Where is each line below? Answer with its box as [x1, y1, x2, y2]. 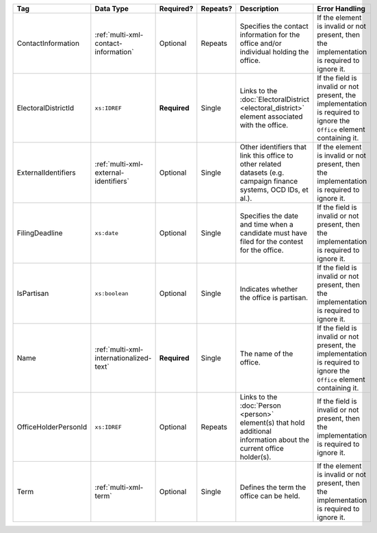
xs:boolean [94, 290, 129, 297]
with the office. [239, 121, 289, 129]
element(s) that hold [239, 418, 305, 427]
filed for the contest [239, 237, 304, 246]
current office [239, 444, 284, 453]
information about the [239, 435, 310, 445]
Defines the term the [239, 483, 307, 492]
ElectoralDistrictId [16, 103, 75, 112]
